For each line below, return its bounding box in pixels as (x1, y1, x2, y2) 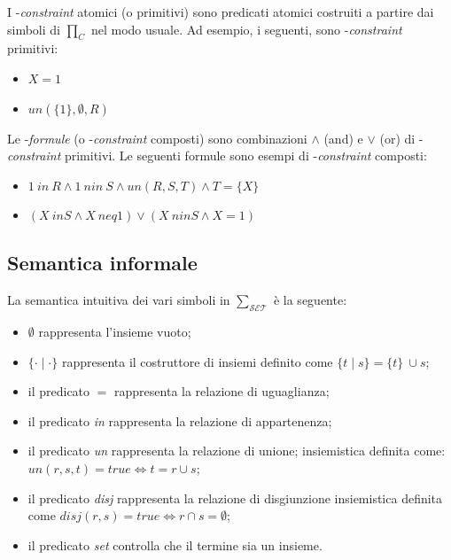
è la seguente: (273, 291, 347, 309)
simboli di (7, 19, 60, 38)
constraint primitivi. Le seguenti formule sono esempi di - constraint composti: (7, 146, 427, 165)
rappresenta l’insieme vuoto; (38, 322, 191, 340)
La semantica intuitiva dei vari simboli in (7, 291, 230, 309)
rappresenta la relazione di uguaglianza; (114, 382, 330, 401)
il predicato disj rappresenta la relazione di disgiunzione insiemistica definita (27, 488, 443, 507)
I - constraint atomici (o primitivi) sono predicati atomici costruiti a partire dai (7, 3, 434, 20)
